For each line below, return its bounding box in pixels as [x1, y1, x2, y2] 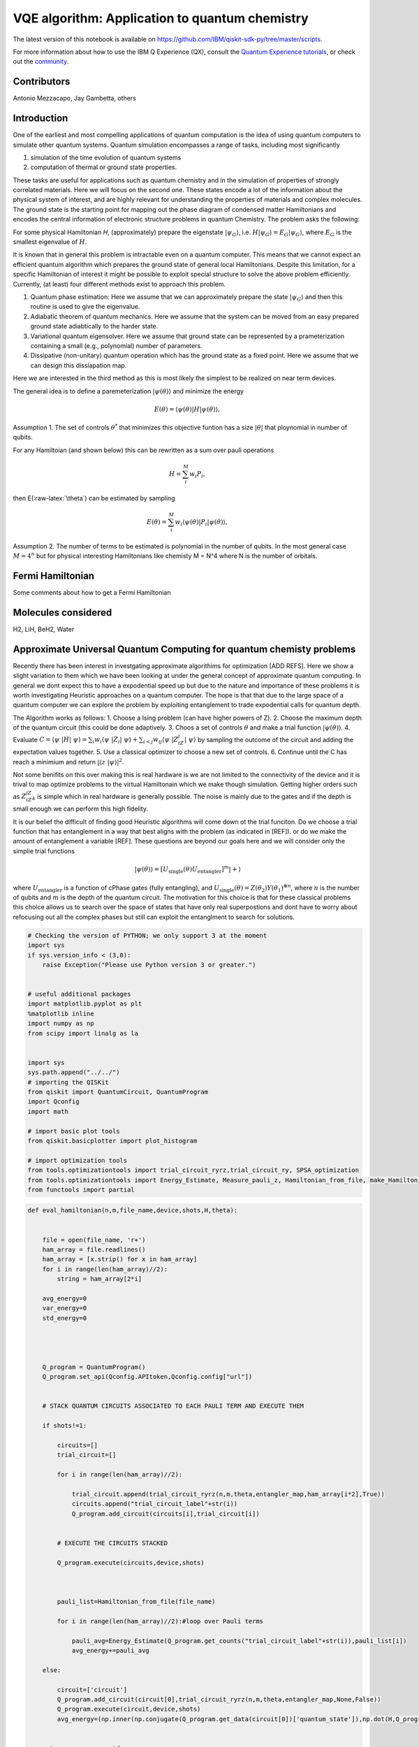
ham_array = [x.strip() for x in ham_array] [42, 1255, 198, 1263]
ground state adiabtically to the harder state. [30, 322, 159, 331]
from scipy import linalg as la [27, 1029, 139, 1037]
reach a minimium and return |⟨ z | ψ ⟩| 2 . [13, 757, 124, 766]
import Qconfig [27, 1098, 80, 1106]
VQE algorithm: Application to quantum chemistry [13, 10, 309, 26]
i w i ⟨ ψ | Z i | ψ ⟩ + [92, 736, 138, 746]
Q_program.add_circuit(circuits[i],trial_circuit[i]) [71, 1509, 260, 1518]
